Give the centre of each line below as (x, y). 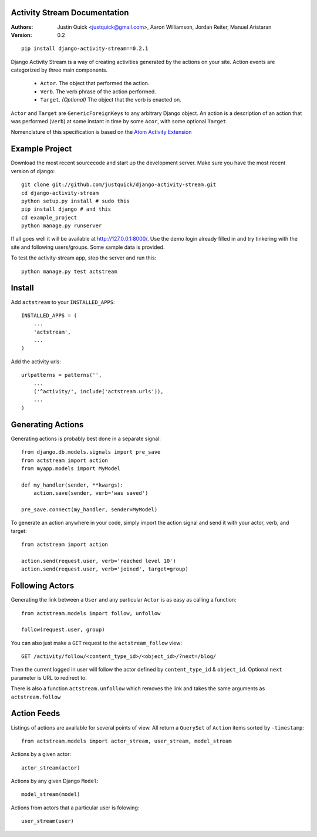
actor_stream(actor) (51, 768)
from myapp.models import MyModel (71, 468)
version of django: (33, 171)
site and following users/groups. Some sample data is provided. (88, 247)
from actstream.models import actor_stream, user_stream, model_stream (127, 741)
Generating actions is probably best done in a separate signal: (86, 438)
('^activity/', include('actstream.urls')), (98, 392)
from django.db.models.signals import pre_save (91, 452)
